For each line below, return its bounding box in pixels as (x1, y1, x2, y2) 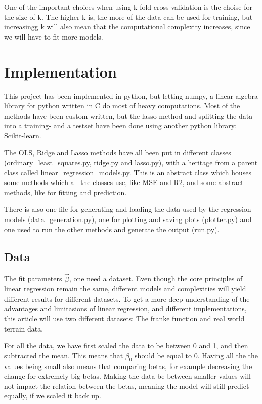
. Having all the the (197, 350, 258, 360)
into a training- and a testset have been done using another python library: (4, 120, 237, 131)
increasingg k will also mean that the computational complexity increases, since (4, 21, 250, 32)
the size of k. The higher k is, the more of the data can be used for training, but (4, 11, 253, 22)
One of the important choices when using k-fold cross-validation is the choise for (4, 2, 252, 12)
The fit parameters (4, 273, 62, 284)
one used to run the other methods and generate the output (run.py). (4, 224, 220, 234)
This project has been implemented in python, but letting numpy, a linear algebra (4, 90, 258, 101)
